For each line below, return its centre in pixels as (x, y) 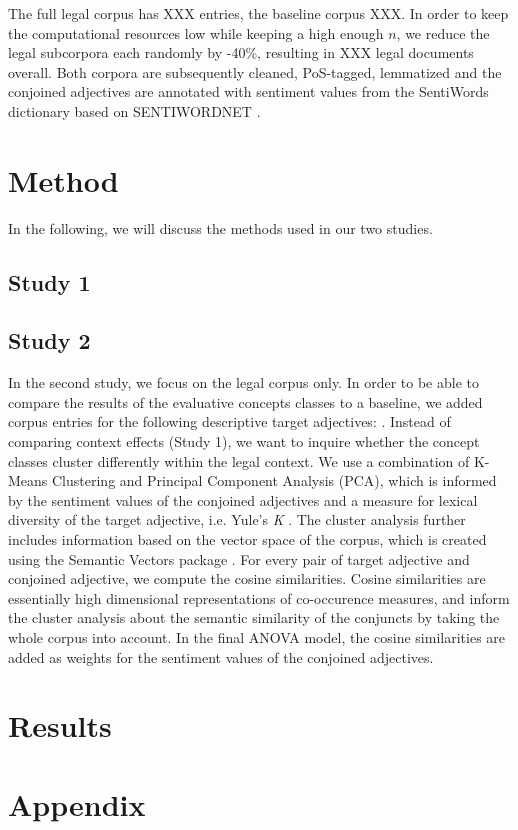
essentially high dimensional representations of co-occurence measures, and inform (259, 597)
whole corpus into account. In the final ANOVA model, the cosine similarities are (257, 636)
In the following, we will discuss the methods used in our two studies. (220, 227)
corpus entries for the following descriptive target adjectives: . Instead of (229, 421)
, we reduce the (443, 32)
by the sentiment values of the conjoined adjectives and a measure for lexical (243, 499)
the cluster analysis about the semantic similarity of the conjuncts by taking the (254, 617)
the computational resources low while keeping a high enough (196, 32)
